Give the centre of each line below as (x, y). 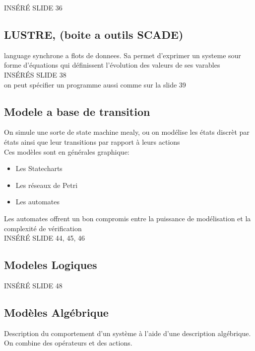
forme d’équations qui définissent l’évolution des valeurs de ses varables (112, 65)
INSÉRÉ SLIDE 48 (33, 285)
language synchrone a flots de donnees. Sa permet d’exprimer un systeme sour (123, 55)
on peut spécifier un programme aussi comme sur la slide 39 (95, 84)
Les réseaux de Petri (47, 185)
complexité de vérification (43, 228)
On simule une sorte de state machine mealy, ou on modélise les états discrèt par (127, 132)
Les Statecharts (39, 168)
